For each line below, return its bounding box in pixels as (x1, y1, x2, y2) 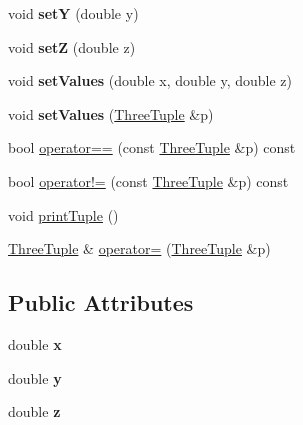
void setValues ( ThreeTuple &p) (8, 103, 214, 124)
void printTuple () (8, 204, 119, 225)
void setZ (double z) (8, 36, 136, 57)
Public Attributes (8, 287, 194, 318)
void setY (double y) (8, 3, 139, 23)
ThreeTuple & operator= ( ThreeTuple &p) (8, 238, 271, 259)
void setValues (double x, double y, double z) (8, 70, 293, 91)
